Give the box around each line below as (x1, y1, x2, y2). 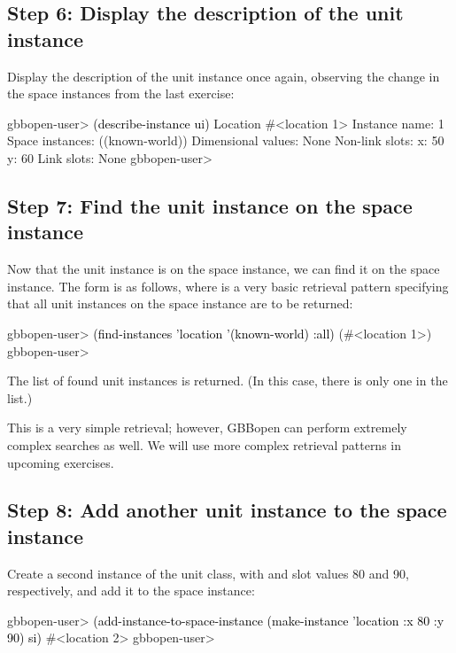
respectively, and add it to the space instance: (7, 581, 255, 600)
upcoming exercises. (7, 453, 114, 471)
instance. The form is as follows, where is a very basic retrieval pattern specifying (7, 276, 449, 295)
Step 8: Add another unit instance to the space (7, 496, 447, 524)
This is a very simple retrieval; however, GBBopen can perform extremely (7, 418, 407, 437)
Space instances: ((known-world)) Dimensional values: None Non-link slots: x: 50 (7, 131, 444, 150)
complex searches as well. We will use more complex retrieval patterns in (7, 435, 402, 454)
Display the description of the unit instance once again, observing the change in (7, 66, 440, 85)
